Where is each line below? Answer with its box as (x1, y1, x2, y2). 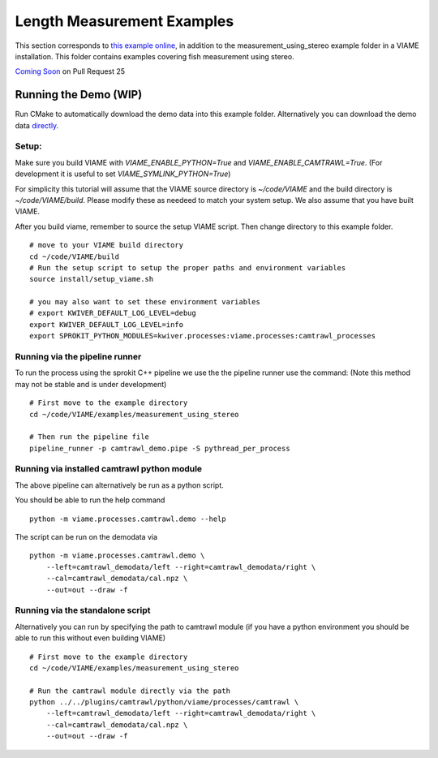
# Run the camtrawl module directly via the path (29, 686, 231, 696)
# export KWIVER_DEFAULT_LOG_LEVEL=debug (29, 308, 196, 318)
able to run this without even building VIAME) (15, 633, 166, 643)
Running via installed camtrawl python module (15, 463, 203, 475)
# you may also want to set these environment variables (29, 297, 261, 307)
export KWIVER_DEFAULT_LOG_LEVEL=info (29, 320, 184, 329)
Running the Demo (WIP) (15, 88, 143, 101)
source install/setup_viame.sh (29, 274, 154, 284)
